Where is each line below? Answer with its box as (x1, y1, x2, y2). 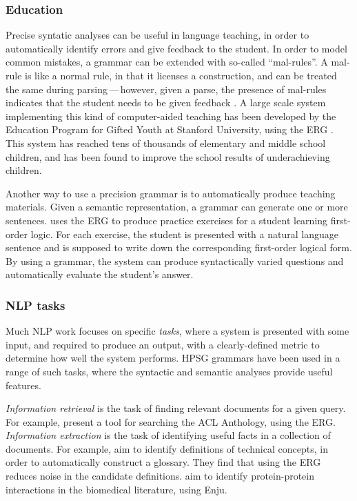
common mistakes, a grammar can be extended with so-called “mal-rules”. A (6, 55, 328, 69)
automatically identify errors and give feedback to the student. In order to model (6, 41, 347, 55)
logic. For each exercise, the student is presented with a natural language (30, 226, 338, 241)
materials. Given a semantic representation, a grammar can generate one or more (6, 199, 348, 214)
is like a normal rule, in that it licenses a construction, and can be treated (25, 68, 337, 82)
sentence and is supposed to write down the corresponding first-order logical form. (6, 240, 352, 255)
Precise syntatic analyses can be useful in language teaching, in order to (6, 28, 309, 42)
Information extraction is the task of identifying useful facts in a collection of (6, 428, 331, 442)
